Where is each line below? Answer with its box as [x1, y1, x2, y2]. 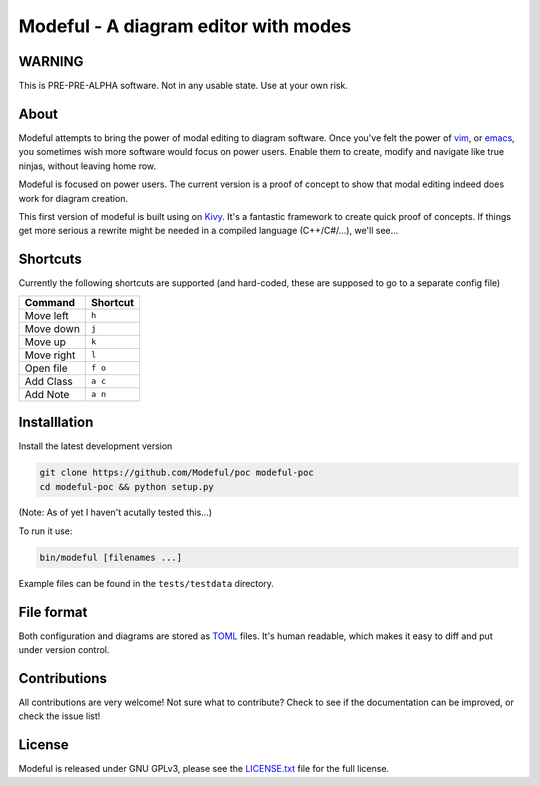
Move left [24, 308, 69, 322]
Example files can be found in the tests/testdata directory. [18, 577, 275, 589]
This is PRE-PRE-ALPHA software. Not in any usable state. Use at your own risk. [18, 80, 349, 92]
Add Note [24, 387, 70, 401]
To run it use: [18, 525, 73, 537]
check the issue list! [18, 710, 101, 722]
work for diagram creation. [18, 192, 129, 204]
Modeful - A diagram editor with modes [18, 15, 352, 37]
